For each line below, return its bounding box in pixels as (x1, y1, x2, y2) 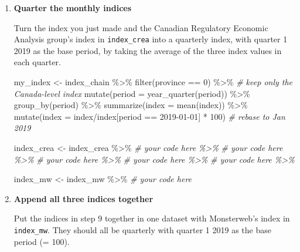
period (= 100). (13, 235, 70, 247)
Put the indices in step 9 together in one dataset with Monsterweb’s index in (13, 212, 290, 224)
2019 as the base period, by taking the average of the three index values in (13, 44, 282, 56)
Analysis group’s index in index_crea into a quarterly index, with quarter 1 (13, 33, 288, 45)
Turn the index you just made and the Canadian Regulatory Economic (13, 21, 268, 33)
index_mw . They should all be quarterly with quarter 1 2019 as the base (13, 223, 271, 236)
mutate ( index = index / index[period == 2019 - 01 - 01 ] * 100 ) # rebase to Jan (13, 110, 285, 122)
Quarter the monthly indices (13, 2, 132, 14)
